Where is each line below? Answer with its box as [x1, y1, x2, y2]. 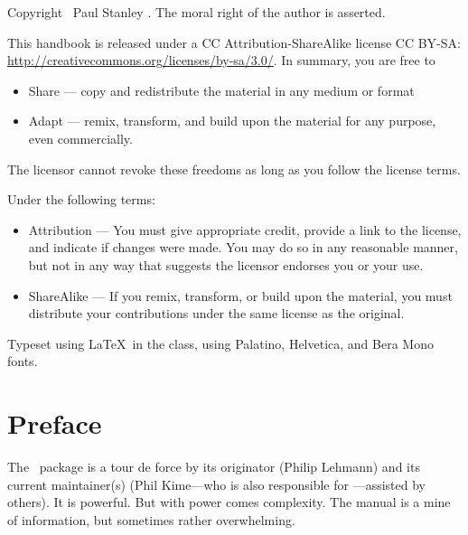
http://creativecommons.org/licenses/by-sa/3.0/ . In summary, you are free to [7, 51, 435, 70]
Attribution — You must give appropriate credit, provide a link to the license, [28, 220, 462, 239]
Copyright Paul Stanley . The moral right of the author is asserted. [7, 3, 386, 21]
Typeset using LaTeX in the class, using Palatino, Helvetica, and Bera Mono [7, 333, 434, 352]
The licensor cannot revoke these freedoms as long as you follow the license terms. [7, 159, 461, 178]
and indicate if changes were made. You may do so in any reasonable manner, [28, 238, 458, 257]
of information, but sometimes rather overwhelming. [7, 510, 295, 529]
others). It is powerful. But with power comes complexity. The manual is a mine [7, 493, 451, 512]
